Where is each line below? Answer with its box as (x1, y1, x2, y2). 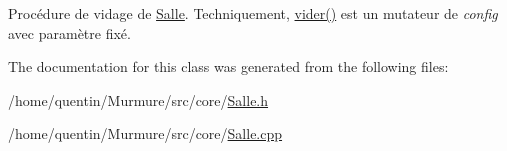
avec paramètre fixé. (8, 22, 131, 43)
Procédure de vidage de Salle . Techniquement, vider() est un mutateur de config (8, 3, 498, 23)
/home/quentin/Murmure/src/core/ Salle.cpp (8, 123, 283, 144)
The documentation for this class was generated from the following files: (8, 56, 449, 77)
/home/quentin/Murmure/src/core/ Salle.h (8, 89, 269, 110)
